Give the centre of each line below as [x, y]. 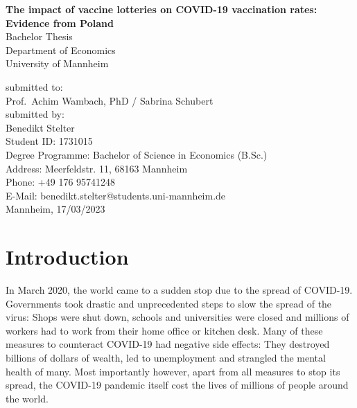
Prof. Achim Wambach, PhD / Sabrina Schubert [110, 100]
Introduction [67, 257]
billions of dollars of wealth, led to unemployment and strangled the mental [166, 357]
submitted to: [34, 86]
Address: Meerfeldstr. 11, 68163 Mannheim [97, 168]
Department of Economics [61, 50]
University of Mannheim [57, 63]
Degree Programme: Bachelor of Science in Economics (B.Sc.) [137, 154]
